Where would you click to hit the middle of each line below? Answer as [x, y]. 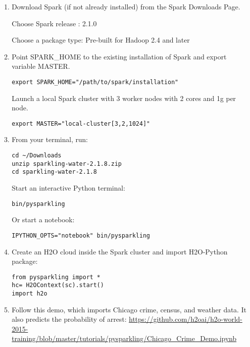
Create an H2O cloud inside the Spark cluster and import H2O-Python [120, 251]
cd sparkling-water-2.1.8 [54, 172]
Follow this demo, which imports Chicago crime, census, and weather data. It [129, 309]
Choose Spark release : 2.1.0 [54, 23]
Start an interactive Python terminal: [68, 188]
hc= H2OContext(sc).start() [58, 285]
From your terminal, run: [50, 139]
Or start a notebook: [43, 220]
